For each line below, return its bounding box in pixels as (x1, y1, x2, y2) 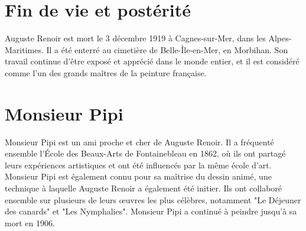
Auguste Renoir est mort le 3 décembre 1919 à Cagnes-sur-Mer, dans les (5, 32, 266, 44)
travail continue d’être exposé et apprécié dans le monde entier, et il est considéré (5, 55, 300, 67)
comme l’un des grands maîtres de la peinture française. (5, 66, 207, 79)
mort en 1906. (5, 216, 55, 229)
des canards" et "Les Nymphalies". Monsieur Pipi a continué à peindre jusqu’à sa (5, 205, 297, 217)
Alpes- (268, 32, 292, 44)
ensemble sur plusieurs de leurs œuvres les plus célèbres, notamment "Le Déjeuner (5, 193, 301, 206)
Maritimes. (5, 43, 44, 56)
